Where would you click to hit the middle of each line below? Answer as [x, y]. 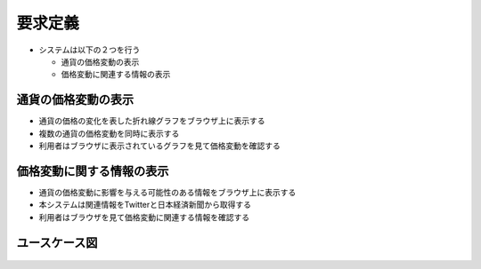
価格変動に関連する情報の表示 [116, 75]
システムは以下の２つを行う [90, 50]
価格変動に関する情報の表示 [93, 171]
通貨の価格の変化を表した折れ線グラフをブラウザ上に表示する [152, 121]
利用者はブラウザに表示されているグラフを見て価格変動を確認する [159, 146]
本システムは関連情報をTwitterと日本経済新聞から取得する [145, 205]
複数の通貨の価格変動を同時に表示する [109, 133]
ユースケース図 [57, 243]
